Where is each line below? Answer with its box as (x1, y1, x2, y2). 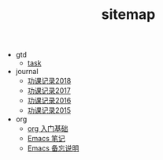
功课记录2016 (27, 96, 72, 106)
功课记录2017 (27, 86, 71, 95)
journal (15, 67, 39, 76)
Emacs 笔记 (27, 134, 65, 143)
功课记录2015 (27, 106, 71, 115)
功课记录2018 (27, 76, 72, 86)
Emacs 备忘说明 (27, 143, 80, 153)
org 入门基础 (27, 124, 69, 133)
